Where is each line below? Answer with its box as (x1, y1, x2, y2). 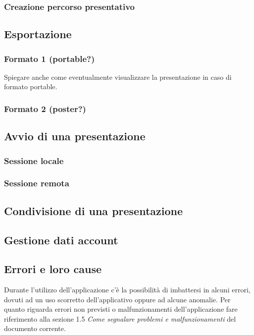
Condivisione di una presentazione (4, 203, 183, 218)
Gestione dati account (4, 232, 118, 247)
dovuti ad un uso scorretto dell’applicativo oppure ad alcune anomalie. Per (4, 294, 231, 304)
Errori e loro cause (4, 261, 102, 277)
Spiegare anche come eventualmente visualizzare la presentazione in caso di (4, 71, 232, 82)
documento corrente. (4, 323, 66, 334)
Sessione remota (4, 177, 69, 189)
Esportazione (4, 26, 72, 42)
